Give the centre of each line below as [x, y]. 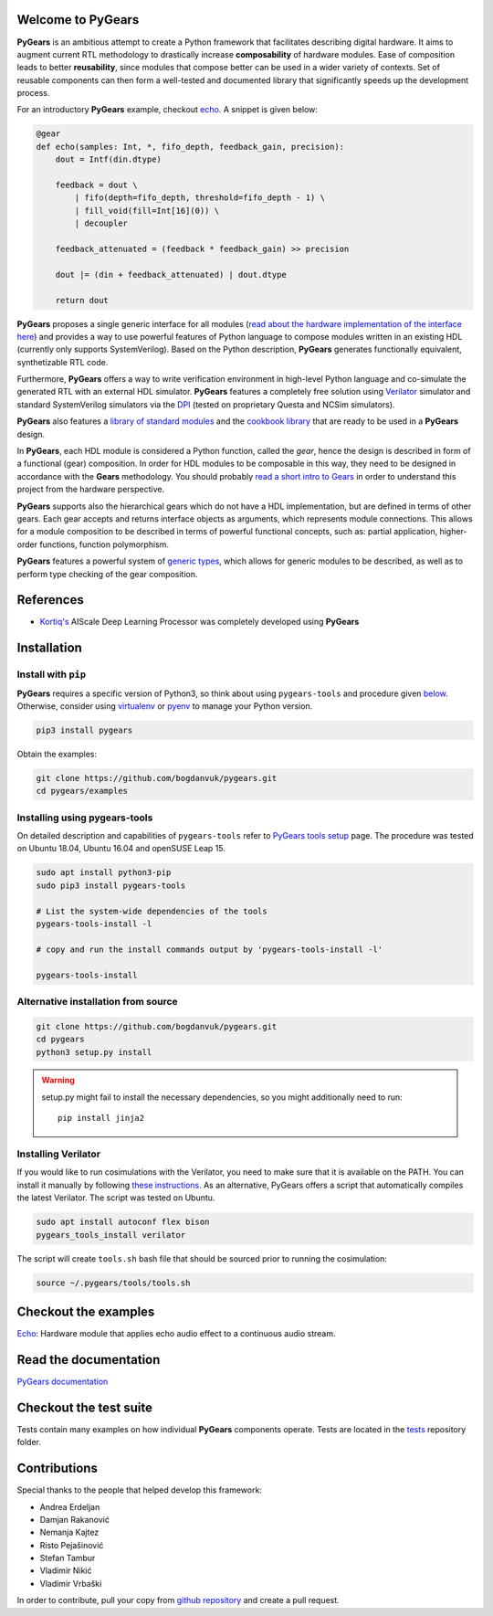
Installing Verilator [58, 1154]
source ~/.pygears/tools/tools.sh [113, 1283]
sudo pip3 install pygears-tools [111, 885]
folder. [29, 1442]
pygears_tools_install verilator [111, 1235]
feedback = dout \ [96, 185]
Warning [58, 1080]
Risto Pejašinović [72, 1545]
